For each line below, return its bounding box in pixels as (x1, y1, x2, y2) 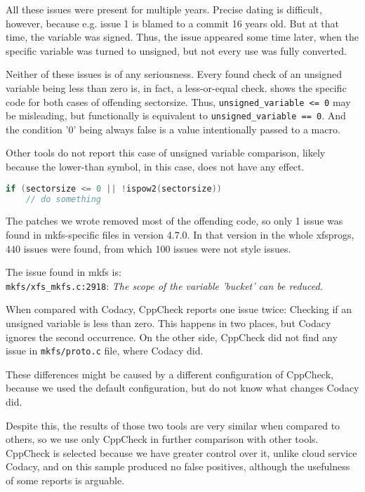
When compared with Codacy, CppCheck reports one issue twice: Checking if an (6, 302, 352, 317)
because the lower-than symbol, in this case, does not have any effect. (6, 159, 305, 174)
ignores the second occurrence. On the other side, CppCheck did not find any (6, 329, 338, 344)
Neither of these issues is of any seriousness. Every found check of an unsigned (6, 67, 342, 81)
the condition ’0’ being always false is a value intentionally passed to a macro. (6, 121, 340, 136)
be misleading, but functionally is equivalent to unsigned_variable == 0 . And (6, 108, 346, 123)
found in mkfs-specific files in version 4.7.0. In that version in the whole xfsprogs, (6, 227, 354, 241)
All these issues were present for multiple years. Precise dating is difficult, (6, 2, 322, 16)
